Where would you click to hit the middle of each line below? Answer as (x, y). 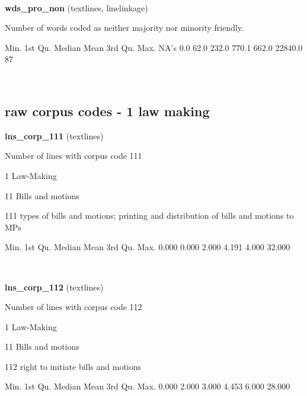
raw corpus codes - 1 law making (107, 111)
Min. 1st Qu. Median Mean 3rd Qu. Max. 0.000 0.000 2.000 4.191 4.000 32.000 (148, 247)
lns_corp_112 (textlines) (54, 287)
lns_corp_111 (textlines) (54, 135)
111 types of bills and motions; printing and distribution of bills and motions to (149, 215)
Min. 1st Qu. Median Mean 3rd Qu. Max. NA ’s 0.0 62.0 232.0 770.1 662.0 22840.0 (154, 47)
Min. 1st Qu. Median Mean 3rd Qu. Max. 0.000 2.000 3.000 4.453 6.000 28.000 (148, 386)
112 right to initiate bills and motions (73, 366)
